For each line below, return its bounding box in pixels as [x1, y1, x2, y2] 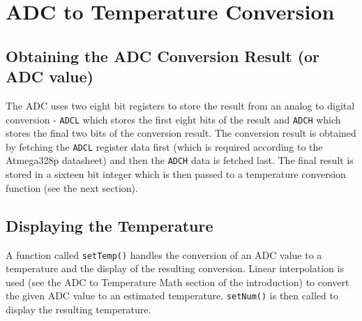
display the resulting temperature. [6, 302, 151, 317]
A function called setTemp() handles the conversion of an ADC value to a [6, 247, 322, 262]
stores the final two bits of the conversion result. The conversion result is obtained [6, 126, 356, 140]
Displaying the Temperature [6, 214, 213, 236]
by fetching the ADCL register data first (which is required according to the [6, 139, 323, 154]
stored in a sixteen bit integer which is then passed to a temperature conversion [6, 167, 346, 181]
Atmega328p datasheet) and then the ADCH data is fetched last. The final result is [6, 153, 354, 167]
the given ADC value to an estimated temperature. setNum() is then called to [6, 288, 338, 303]
